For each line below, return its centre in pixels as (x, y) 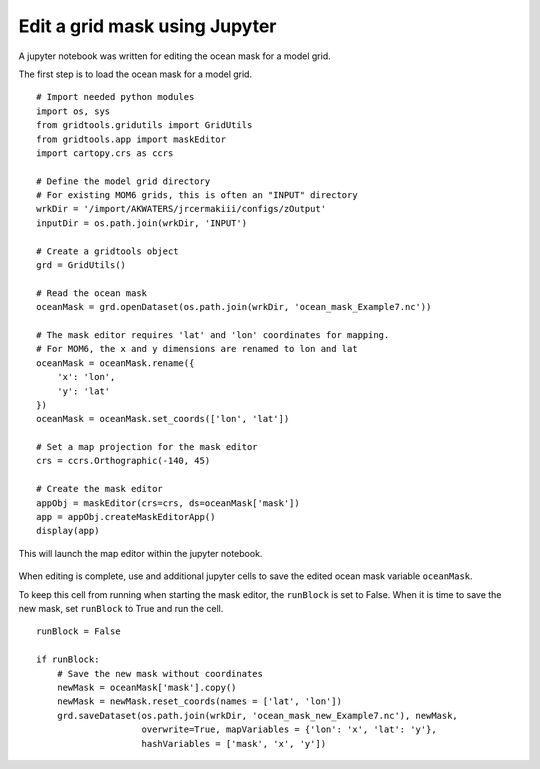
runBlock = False (78, 631)
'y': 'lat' (83, 391)
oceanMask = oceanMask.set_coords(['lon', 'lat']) (163, 419)
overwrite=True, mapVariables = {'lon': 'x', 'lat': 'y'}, (289, 729)
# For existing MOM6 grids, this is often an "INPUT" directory (197, 195)
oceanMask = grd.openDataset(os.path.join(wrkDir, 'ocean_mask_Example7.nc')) (234, 307)
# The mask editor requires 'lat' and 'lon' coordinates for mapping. (213, 334)
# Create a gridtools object (107, 251)
